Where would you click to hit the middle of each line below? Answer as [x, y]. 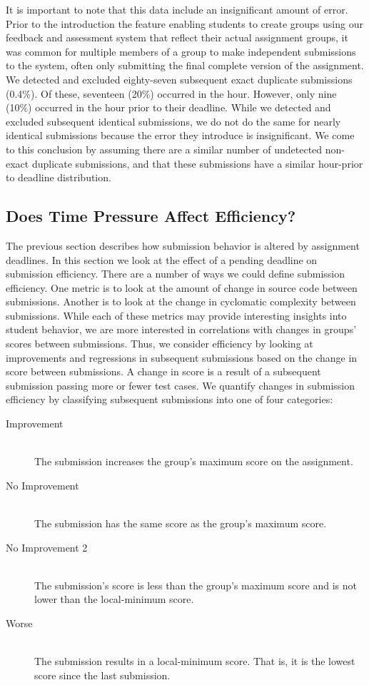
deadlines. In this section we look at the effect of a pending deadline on [162, 259]
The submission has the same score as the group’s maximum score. [181, 523]
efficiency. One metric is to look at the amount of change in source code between [182, 287]
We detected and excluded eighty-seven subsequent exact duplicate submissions [179, 79]
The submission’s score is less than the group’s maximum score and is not [196, 585]
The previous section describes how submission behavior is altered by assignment [183, 245]
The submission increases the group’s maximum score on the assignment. [194, 461]
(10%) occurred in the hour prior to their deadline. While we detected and [168, 107]
